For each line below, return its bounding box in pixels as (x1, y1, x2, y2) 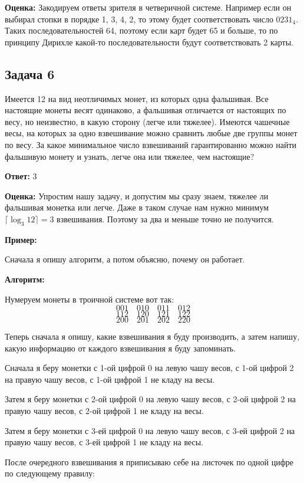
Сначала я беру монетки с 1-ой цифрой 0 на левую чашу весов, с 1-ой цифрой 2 (5, 362, 294, 374)
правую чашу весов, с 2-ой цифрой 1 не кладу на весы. (5, 405, 204, 417)
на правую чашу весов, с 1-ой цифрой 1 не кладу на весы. (5, 373, 215, 385)
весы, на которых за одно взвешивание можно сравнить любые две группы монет (5, 127, 298, 139)
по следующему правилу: (5, 467, 95, 479)
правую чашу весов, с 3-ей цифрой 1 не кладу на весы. (5, 436, 204, 448)
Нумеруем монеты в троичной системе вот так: (5, 293, 174, 305)
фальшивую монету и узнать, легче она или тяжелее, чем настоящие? (5, 150, 255, 162)
